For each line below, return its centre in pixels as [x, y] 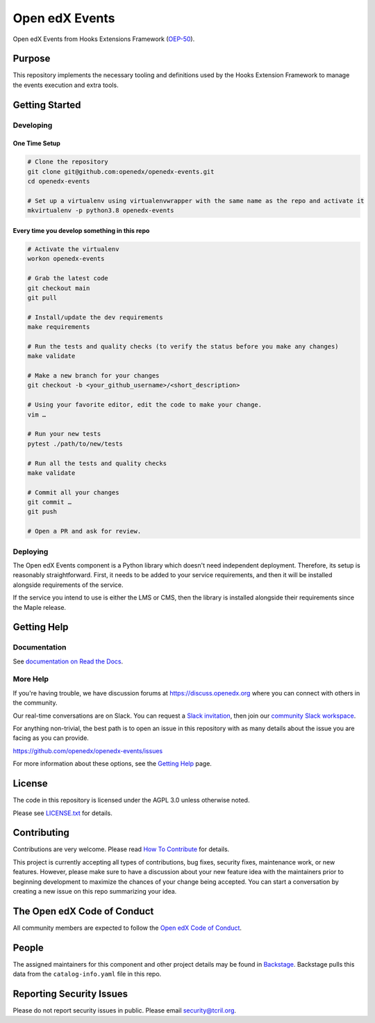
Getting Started [47, 105]
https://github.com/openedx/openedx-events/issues [88, 750]
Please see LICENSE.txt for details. [62, 813]
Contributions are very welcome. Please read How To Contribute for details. [121, 849]
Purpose [32, 59]
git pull [42, 298]
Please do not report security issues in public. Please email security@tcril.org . [124, 1010]
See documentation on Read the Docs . [68, 661]
